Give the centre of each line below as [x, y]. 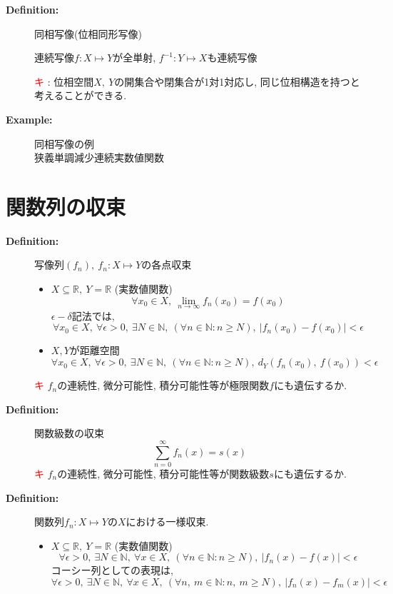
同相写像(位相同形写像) [88, 33]
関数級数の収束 [69, 433]
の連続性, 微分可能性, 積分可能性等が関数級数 [163, 473]
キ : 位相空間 [64, 81]
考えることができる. [81, 95]
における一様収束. [167, 522]
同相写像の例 [64, 143]
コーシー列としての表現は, [112, 570]
